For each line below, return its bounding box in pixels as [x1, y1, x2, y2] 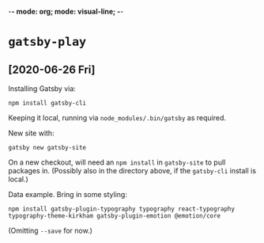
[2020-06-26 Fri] [8, 63, 96, 76]
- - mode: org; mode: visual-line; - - [8, 7, 124, 16]
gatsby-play [8, 35, 87, 50]
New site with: [8, 128, 55, 138]
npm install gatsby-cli [8, 99, 87, 107]
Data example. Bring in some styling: [8, 190, 128, 199]
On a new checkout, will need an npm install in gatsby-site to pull [8, 158, 226, 167]
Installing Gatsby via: [8, 84, 77, 93]
